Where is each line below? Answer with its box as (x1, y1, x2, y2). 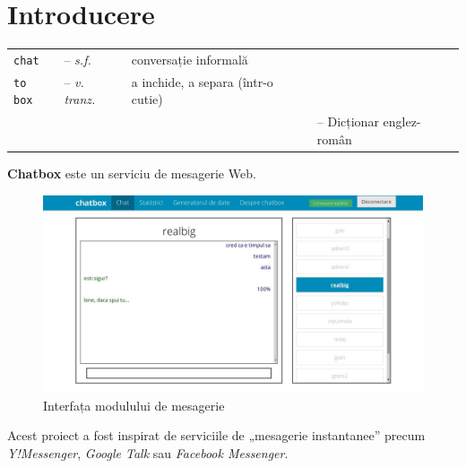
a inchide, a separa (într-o (131, 72, 273, 91)
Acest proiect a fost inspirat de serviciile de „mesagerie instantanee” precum (7, 426, 426, 445)
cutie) (131, 90, 163, 108)
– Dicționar (316, 112, 379, 131)
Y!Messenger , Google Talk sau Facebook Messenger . (7, 443, 289, 462)
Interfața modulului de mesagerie (43, 395, 225, 414)
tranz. (64, 90, 96, 108)
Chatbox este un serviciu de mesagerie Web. (7, 164, 256, 183)
